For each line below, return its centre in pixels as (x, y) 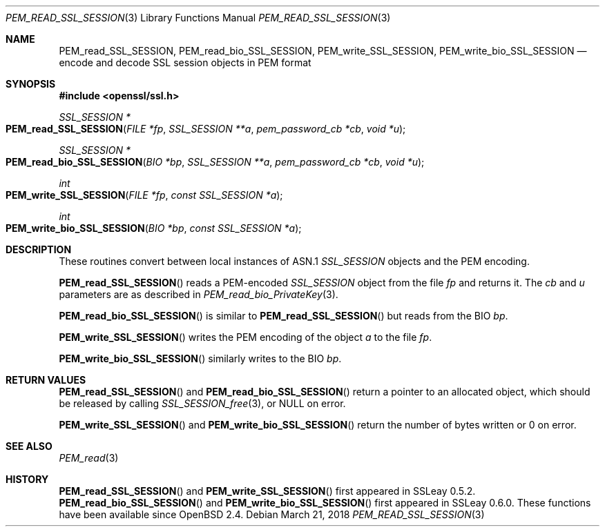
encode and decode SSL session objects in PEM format (185, 62)
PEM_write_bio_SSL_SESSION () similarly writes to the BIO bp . (200, 358)
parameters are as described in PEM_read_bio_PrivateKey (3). (199, 294)
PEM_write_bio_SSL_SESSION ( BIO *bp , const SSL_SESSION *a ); (154, 228)
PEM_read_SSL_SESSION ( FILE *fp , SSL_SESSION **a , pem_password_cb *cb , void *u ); (206, 129)
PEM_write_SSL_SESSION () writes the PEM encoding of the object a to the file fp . (246, 337)
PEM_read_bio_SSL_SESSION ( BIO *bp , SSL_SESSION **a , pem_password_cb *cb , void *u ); (215, 162)
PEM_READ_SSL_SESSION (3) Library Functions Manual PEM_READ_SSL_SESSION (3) (198, 18)
